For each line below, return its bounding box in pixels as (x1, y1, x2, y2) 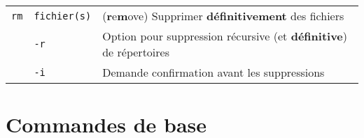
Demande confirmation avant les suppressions (102, 64, 325, 80)
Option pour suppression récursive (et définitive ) (102, 28, 348, 44)
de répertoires (102, 44, 169, 60)
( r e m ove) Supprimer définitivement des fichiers (102, 8, 344, 24)
